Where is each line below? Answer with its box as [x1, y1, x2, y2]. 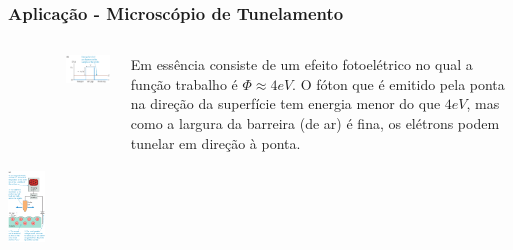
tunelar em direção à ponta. [130, 132, 301, 153]
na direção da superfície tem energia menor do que [130, 93, 441, 114]
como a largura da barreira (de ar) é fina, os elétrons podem [130, 113, 500, 133]
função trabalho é [130, 73, 238, 94]
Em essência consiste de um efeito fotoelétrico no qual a [130, 54, 473, 75]
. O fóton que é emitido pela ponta [292, 73, 505, 94]
